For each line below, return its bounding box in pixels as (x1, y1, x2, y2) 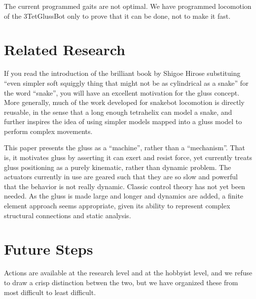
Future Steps (4, 239, 93, 259)
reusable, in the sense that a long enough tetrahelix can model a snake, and (4, 106, 232, 117)
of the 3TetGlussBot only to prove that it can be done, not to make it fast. (4, 10, 231, 21)
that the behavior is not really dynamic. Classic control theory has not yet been (4, 181, 245, 191)
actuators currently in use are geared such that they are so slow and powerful (4, 171, 238, 182)
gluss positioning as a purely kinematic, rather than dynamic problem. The (4, 162, 231, 172)
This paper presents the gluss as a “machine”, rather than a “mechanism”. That (4, 142, 245, 153)
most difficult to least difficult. (4, 287, 96, 297)
